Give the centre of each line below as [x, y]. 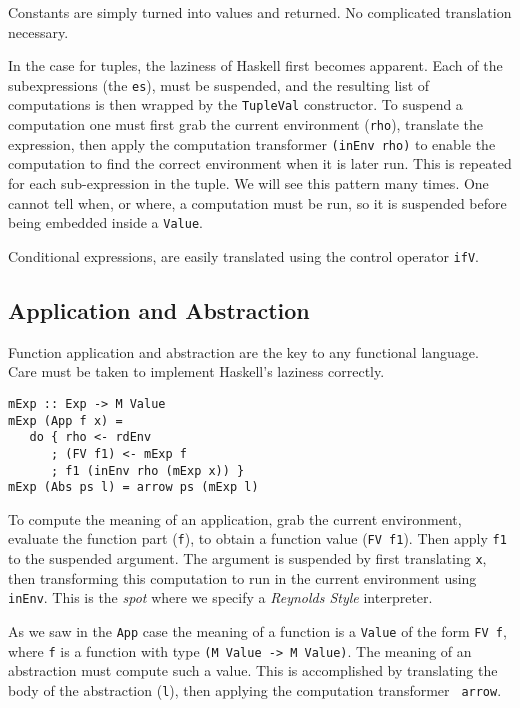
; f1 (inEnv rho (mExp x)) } [147, 470]
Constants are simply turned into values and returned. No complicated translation [260, 12]
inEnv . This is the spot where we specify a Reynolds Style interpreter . [220, 597]
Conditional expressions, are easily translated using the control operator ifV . [243, 255]
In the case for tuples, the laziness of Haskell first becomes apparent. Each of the [255, 65]
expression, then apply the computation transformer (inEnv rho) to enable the [252, 143]
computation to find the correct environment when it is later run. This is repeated [260, 163]
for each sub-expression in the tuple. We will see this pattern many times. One [248, 183]
